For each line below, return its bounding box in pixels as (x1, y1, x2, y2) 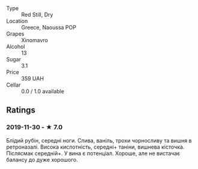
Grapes (6, 30, 25, 37)
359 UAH (21, 75, 44, 82)
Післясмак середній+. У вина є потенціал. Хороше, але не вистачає (6, 149, 181, 157)
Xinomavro (21, 37, 48, 43)
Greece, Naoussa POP (21, 24, 77, 31)
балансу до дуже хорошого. (6, 156, 78, 163)
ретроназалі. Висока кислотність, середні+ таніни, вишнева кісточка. (6, 143, 185, 150)
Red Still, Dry (21, 11, 53, 18)
